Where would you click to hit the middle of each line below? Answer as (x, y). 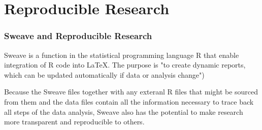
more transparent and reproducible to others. (74, 122)
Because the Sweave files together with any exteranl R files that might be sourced (131, 92)
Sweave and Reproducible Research (78, 36)
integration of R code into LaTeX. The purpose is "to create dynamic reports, (125, 65)
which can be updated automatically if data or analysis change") (104, 74)
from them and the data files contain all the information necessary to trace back (129, 101)
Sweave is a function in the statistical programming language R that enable (122, 55)
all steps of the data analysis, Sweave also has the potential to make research (124, 111)
